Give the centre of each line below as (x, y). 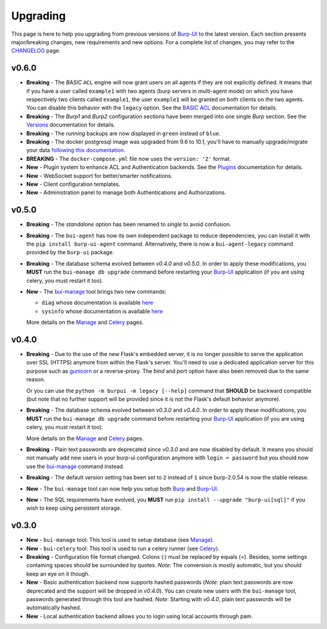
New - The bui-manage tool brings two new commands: (96, 291)
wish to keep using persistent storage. (74, 508)
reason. (36, 380)
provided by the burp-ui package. (70, 252)
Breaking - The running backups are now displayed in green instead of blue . (124, 133)
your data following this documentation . (76, 150)
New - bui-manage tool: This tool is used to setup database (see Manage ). (120, 540)
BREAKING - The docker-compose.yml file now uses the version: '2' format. (129, 159)
